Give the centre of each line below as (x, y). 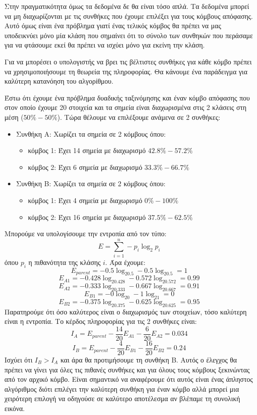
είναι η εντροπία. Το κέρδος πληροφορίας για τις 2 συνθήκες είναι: (101, 321)
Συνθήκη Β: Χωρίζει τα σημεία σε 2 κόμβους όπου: (91, 183)
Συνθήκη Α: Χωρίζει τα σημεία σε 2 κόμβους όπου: (91, 133)
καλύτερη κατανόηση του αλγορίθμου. (59, 81)
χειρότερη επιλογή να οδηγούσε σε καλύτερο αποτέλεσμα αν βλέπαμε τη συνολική (122, 398)
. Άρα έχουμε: (125, 262)
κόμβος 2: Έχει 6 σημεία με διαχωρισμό (85, 167)
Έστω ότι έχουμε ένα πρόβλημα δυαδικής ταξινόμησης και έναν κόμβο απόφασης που (127, 97)
